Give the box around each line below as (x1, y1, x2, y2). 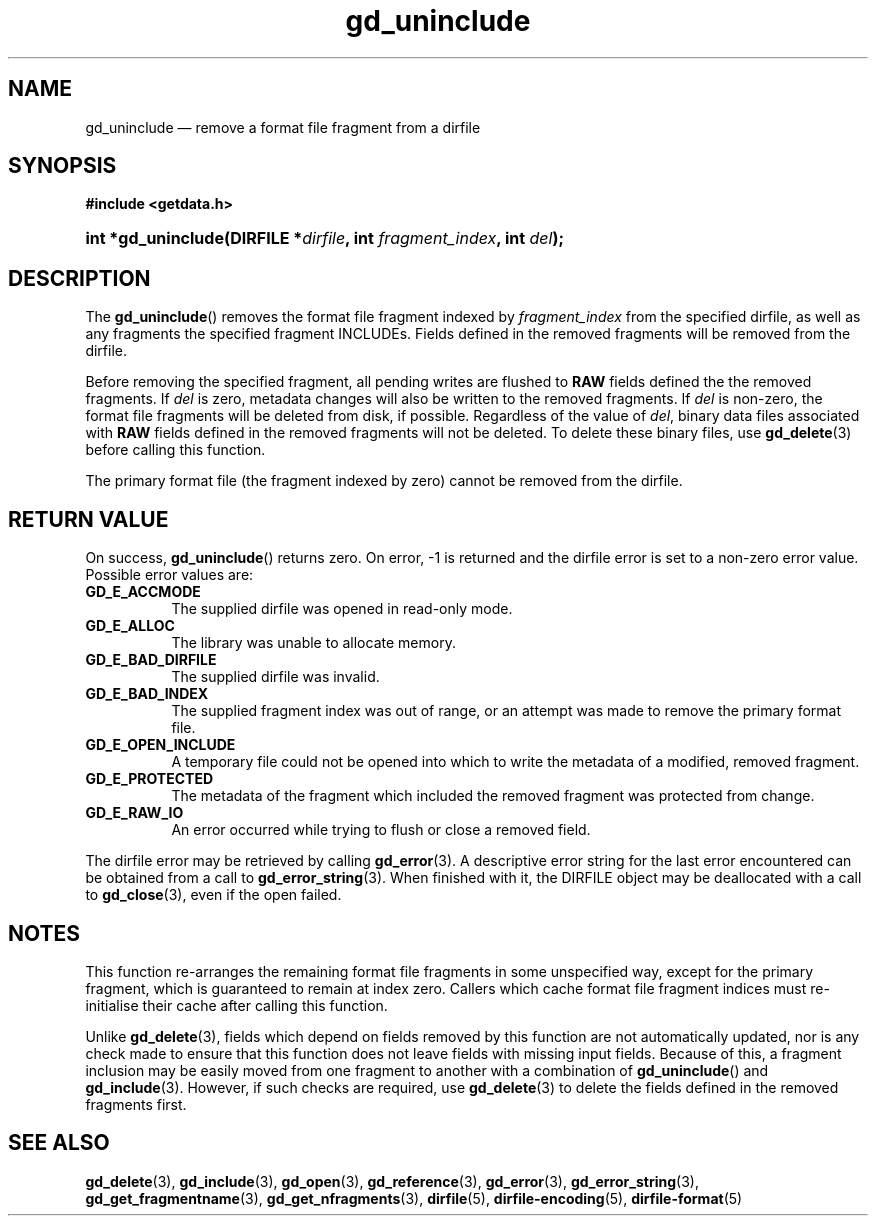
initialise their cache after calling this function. (85, 996, 388, 1014)
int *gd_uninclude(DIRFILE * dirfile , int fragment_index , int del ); (85, 228, 564, 249)
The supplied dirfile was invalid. (171, 668, 380, 686)
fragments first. (85, 1095, 187, 1113)
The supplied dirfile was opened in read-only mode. (171, 600, 513, 618)
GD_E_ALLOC (85, 617, 175, 635)
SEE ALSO (8, 1130, 110, 1156)
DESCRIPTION (8, 265, 151, 291)
